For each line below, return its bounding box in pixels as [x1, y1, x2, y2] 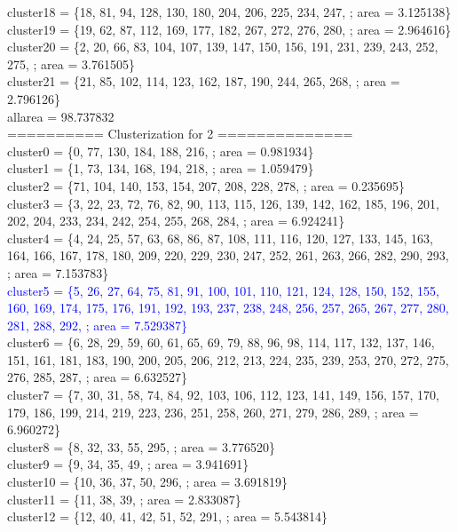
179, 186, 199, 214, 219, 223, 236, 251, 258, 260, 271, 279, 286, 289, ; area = [7, 402, 419, 421]
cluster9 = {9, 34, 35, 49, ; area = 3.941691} [7, 455, 249, 473]
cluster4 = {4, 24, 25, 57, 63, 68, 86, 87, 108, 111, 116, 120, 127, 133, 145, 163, [7, 228, 433, 247]
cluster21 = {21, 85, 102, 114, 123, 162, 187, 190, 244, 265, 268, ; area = [7, 72, 400, 91]
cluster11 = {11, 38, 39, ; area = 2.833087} [7, 489, 241, 508]
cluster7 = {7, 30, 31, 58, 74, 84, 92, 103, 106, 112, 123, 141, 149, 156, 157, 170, [7, 385, 439, 404]
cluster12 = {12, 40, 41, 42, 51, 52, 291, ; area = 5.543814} [7, 507, 328, 526]
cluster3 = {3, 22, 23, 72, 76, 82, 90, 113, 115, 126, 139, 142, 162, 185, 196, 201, [7, 194, 439, 212]
